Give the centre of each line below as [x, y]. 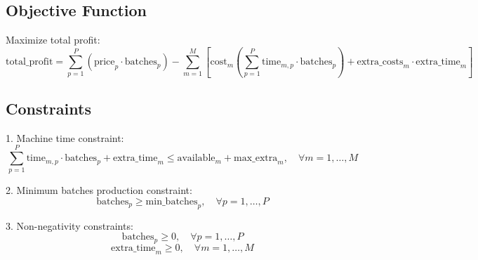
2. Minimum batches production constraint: [99, 190]
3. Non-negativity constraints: [69, 225]
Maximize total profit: [53, 40]
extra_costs [380, 62]
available [196, 158]
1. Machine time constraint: [65, 137]
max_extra [256, 158]
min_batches [172, 202]
